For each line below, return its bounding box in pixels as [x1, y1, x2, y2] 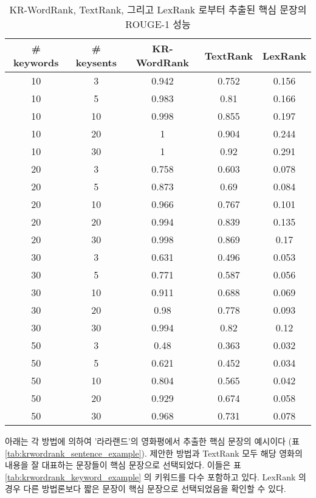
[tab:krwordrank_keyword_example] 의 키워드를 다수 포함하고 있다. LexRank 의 [5, 470, 306, 483]
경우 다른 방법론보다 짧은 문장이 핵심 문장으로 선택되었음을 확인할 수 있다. [5, 482, 286, 495]
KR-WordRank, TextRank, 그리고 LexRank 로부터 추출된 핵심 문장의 [9, 2, 307, 16]
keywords [13, 55, 59, 69]
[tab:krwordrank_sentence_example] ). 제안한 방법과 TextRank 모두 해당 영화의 [5, 446, 303, 459]
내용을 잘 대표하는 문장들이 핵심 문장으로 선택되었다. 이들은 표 [5, 458, 241, 471]
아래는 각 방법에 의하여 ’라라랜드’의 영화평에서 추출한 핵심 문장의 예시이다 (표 [5, 435, 300, 447]
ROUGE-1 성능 [125, 17, 191, 31]
